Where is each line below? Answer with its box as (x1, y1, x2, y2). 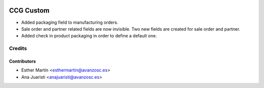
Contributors (9, 58, 36, 64)
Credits (9, 45, 27, 52)
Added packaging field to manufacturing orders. (21, 19, 118, 25)
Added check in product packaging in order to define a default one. (21, 33, 157, 39)
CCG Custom (9, 6, 50, 15)
